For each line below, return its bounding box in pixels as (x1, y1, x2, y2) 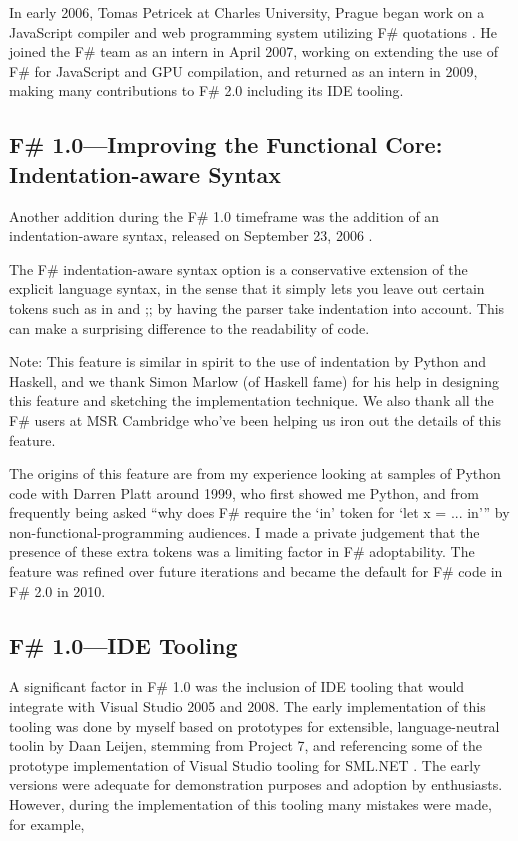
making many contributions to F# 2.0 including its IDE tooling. (9, 80, 404, 101)
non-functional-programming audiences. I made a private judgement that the (9, 521, 480, 542)
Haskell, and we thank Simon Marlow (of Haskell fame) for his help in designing (9, 370, 500, 391)
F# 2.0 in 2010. (9, 580, 106, 601)
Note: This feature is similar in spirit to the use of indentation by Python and (9, 351, 487, 372)
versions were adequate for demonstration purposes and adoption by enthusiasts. (9, 774, 503, 795)
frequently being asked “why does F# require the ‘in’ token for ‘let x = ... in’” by (9, 502, 510, 523)
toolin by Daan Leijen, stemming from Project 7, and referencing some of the (9, 735, 483, 756)
